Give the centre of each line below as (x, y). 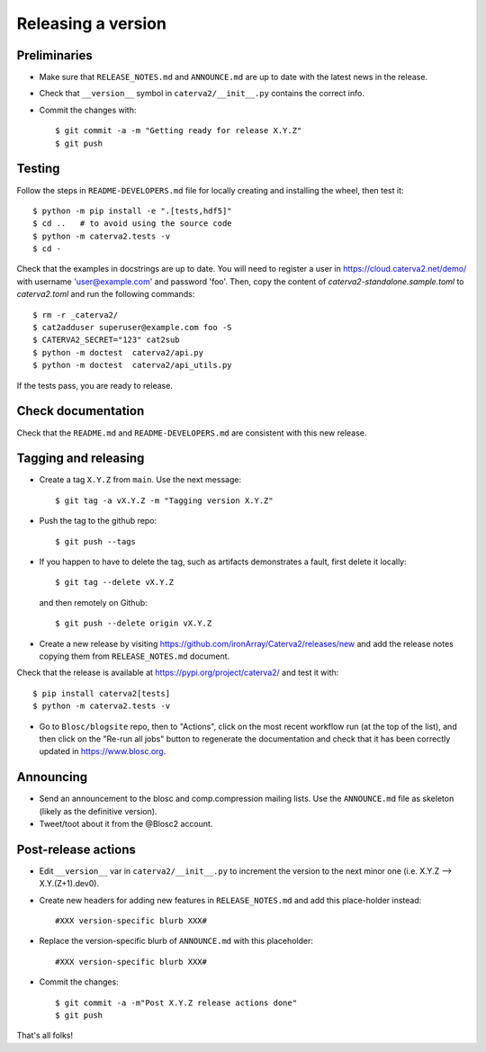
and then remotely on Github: (93, 602)
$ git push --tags (96, 541)
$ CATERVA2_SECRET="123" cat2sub (106, 340)
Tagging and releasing (81, 459)
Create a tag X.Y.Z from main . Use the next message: (140, 480)
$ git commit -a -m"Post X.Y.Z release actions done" (176, 1003)
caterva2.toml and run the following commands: (106, 294)
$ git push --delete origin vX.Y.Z (134, 624)
